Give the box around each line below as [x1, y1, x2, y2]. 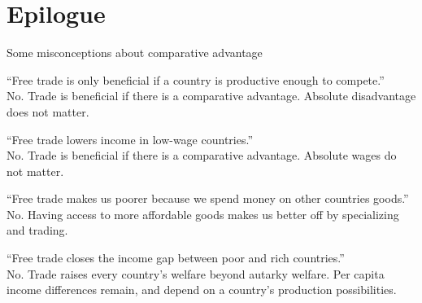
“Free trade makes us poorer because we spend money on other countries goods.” [7, 190, 409, 207]
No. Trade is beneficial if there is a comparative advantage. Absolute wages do [7, 147, 397, 164]
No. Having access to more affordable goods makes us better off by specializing [7, 205, 399, 222]
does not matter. [7, 103, 89, 120]
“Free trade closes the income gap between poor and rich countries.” [7, 249, 345, 266]
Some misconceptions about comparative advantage [7, 44, 263, 61]
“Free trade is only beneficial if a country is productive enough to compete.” [7, 71, 385, 88]
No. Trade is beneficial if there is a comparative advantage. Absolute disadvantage [7, 87, 416, 104]
